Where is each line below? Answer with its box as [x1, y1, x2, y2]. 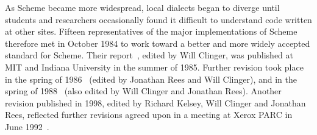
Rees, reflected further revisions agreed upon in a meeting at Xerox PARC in [5, 108, 293, 121]
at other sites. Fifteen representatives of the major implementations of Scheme [5, 25, 297, 38]
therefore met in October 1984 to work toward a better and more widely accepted [5, 36, 310, 49]
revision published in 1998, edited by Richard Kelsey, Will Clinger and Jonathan [5, 96, 306, 109]
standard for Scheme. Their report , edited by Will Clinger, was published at [5, 49, 294, 61]
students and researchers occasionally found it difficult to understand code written [5, 13, 312, 26]
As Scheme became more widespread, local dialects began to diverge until [5, 1, 280, 13]
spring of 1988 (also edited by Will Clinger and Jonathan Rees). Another [5, 85, 282, 97]
